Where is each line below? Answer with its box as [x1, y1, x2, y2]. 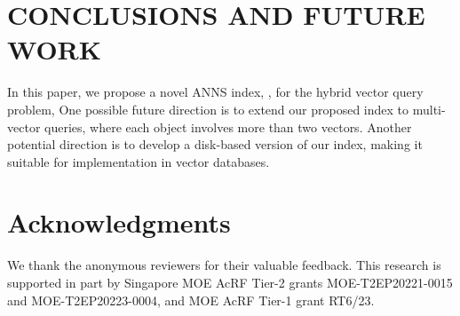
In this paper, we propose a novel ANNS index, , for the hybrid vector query [7, 83, 424, 101]
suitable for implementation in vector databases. [7, 152, 270, 170]
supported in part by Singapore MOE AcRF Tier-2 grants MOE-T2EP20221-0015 [7, 273, 453, 291]
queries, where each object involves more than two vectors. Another [44, 117, 412, 136]
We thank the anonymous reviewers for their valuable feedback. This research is [7, 256, 441, 274]
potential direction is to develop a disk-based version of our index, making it [7, 135, 423, 154]
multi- [412, 99, 446, 118]
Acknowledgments [7, 204, 231, 241]
